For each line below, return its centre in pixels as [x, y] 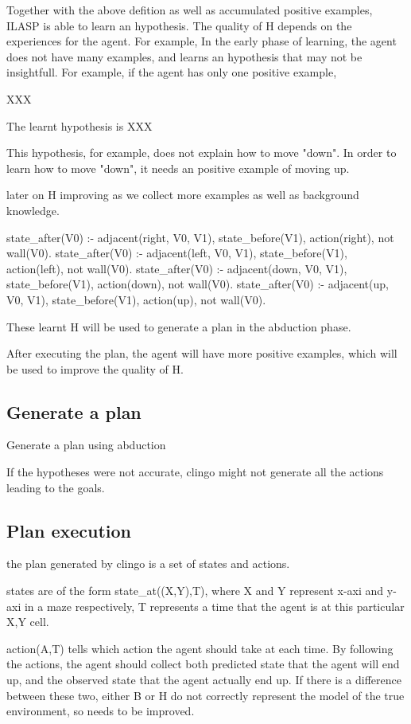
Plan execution [69, 530]
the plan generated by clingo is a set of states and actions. [148, 564]
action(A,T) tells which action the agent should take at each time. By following [200, 648]
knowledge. [33, 210]
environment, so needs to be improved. [101, 711]
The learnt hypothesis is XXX [79, 125]
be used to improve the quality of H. [95, 368]
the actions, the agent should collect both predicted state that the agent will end [203, 664]
